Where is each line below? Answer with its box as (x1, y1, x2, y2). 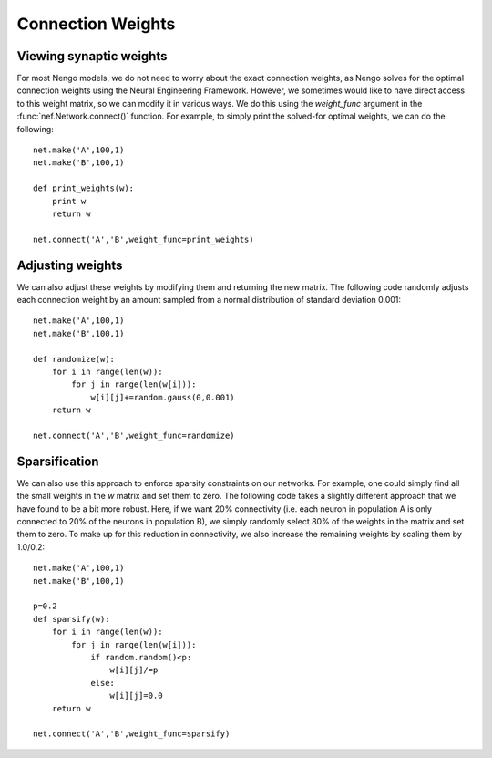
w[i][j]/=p (109, 665, 159, 675)
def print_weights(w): (33, 183, 135, 193)
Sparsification (16, 453, 99, 469)
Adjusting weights (16, 257, 123, 273)
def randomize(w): (33, 354, 116, 364)
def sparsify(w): (33, 614, 110, 624)
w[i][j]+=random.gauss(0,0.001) (90, 392, 236, 402)
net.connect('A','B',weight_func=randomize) (33, 430, 236, 441)
